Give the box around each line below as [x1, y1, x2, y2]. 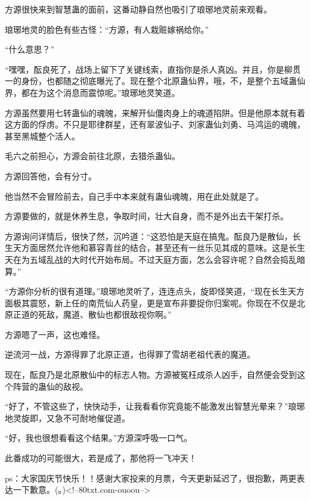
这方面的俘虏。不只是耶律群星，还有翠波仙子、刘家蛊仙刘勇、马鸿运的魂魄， [5, 118, 305, 131]
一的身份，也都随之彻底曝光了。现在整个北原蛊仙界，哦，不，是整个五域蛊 [5, 74, 297, 87]
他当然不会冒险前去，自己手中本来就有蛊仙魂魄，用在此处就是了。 [5, 190, 263, 202]
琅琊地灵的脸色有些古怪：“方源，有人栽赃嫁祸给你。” [5, 23, 209, 35]
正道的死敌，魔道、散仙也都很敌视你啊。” [13, 308, 172, 321]
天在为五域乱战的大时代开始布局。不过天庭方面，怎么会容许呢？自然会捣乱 [5, 253, 297, 265]
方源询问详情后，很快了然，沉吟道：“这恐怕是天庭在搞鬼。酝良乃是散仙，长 [5, 229, 301, 242]
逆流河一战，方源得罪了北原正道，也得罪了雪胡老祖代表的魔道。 [5, 348, 255, 361]
